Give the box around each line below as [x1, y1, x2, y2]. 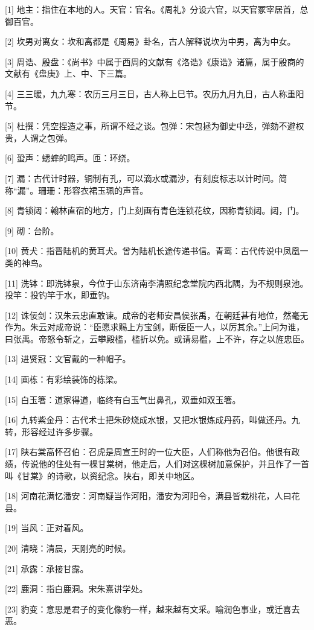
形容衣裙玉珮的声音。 [63, 183, 149, 196]
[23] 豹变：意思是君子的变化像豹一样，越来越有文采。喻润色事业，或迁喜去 [5, 602, 300, 615]
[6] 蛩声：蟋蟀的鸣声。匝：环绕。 [5, 151, 135, 164]
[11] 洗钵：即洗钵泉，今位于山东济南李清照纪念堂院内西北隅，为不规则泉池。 [5, 276, 309, 289]
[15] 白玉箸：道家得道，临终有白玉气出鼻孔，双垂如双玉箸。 [5, 393, 241, 406]
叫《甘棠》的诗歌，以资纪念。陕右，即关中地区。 [5, 469, 199, 482]
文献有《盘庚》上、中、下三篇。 [5, 67, 132, 80]
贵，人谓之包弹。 [5, 131, 72, 144]
